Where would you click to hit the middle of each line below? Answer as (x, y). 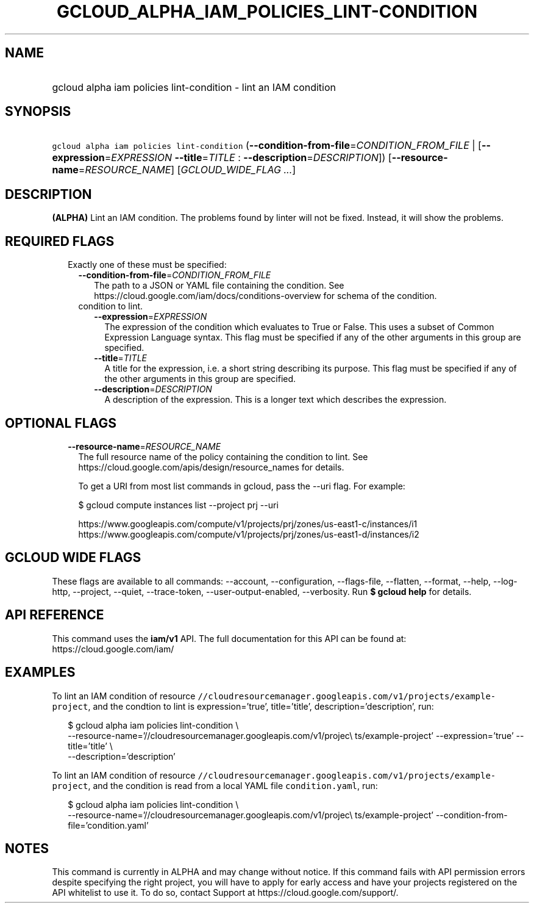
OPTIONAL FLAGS (61, 423)
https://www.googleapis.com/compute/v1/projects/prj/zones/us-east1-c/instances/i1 (248, 524)
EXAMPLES (40, 672)
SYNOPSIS (38, 112)
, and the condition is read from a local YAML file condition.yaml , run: (233, 785)
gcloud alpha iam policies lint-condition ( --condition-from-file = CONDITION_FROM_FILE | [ (267, 146)
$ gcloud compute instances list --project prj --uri (178, 505)
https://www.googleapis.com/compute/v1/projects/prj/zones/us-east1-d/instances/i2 (249, 534)
